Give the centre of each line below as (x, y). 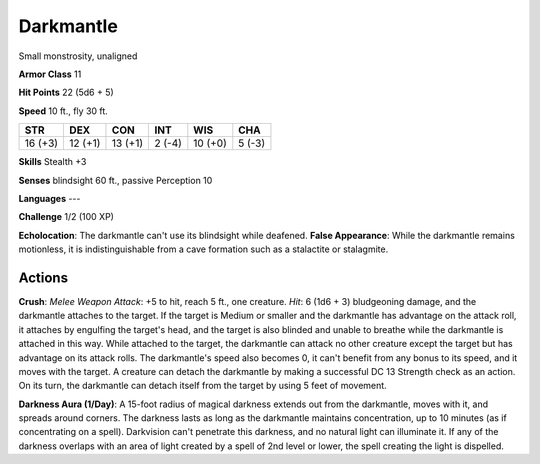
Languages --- (49, 198)
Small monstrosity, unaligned (78, 56)
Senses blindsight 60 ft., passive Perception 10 (115, 180)
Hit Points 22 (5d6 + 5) (66, 92)
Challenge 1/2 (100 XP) (66, 217)
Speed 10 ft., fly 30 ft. (63, 111)
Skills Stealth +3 (52, 162)
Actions (43, 277)
